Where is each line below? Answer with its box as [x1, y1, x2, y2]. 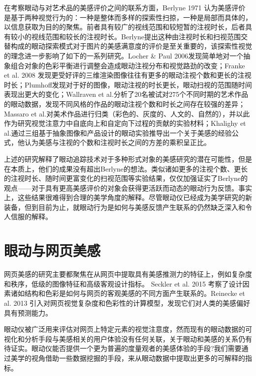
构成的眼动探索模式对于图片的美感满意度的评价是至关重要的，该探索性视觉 [10, 41, 252, 51]
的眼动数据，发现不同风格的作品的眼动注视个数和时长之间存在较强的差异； [4, 98, 245, 109]
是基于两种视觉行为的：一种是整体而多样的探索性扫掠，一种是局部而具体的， [4, 12, 252, 22]
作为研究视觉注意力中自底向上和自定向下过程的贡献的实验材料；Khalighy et [4, 118, 246, 128]
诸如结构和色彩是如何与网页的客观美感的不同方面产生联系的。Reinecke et [10, 288, 245, 298]
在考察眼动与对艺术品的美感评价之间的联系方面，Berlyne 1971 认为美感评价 [4, 2, 246, 12]
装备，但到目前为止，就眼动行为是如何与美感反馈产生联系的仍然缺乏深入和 [4, 202, 245, 212]
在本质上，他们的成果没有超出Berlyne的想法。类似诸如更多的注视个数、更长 [4, 163, 248, 174]
